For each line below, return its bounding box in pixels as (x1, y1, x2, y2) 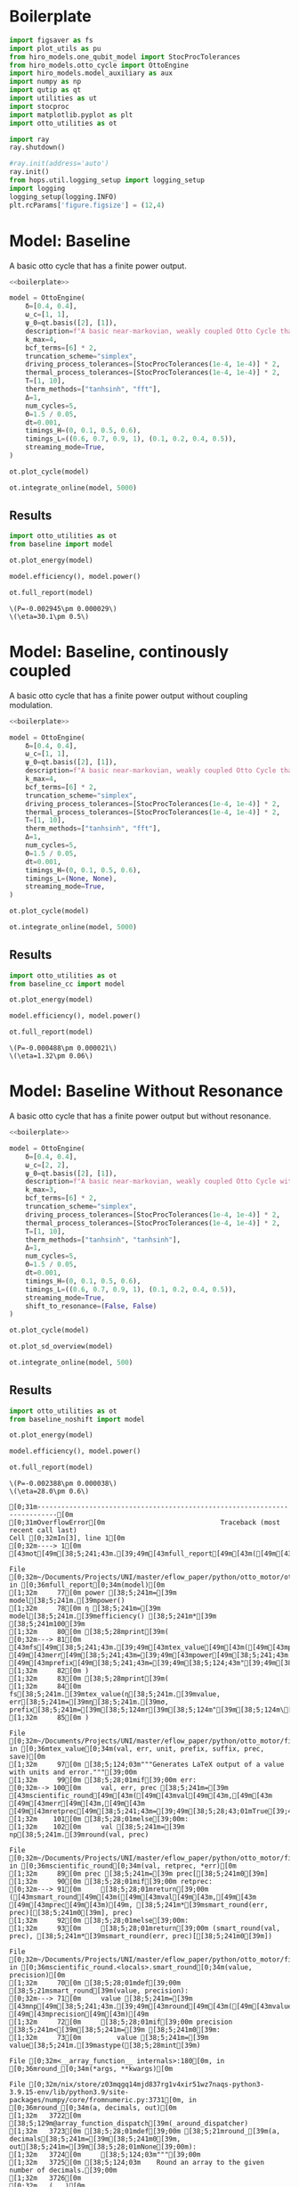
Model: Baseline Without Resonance (9, 1081, 283, 1102)
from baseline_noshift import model (9, 1415, 145, 1424)
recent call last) (9, 1526, 77, 1535)
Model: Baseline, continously (9, 642, 230, 662)
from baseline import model (9, 540, 114, 549)
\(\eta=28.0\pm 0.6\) (9, 1487, 90, 1496)
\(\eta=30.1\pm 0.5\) (9, 612, 90, 621)
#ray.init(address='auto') (9, 159, 109, 169)
